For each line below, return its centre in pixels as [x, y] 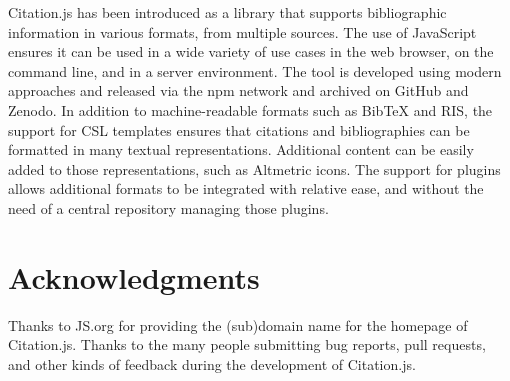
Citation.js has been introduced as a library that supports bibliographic [227, 12]
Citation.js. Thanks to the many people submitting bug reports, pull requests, [247, 344]
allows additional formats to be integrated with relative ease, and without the [246, 188]
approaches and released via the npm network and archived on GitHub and [238, 90]
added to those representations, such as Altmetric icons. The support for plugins [254, 168]
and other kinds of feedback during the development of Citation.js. [212, 363]
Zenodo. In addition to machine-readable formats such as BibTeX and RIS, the [250, 109]
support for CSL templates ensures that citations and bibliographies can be [239, 129]
